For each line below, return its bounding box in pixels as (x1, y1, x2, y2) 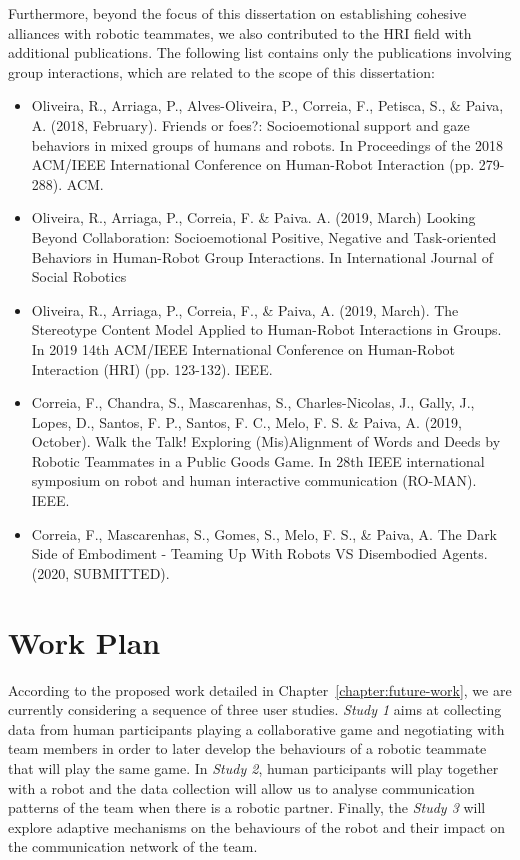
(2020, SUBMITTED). (31, 562, 170, 583)
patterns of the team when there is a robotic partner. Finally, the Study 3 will (8, 797, 486, 818)
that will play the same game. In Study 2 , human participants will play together (8, 757, 499, 778)
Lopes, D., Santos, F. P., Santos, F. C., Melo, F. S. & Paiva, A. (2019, (31, 411, 462, 432)
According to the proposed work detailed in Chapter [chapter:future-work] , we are (8, 679, 512, 700)
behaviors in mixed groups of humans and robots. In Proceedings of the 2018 (31, 134, 504, 155)
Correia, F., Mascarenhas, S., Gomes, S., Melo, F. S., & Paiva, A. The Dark (31, 523, 498, 544)
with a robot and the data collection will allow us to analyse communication (8, 777, 475, 798)
